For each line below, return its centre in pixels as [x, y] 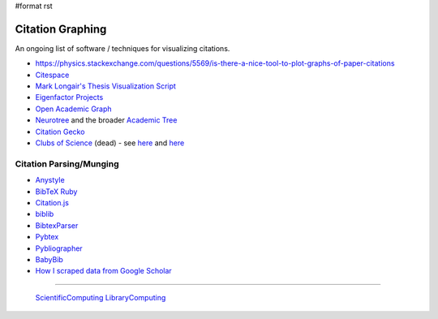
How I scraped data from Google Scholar [103, 271]
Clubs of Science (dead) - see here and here [110, 143]
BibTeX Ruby [56, 192]
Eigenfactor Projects [69, 97]
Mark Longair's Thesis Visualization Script [105, 86]
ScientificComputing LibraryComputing [101, 297]
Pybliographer [59, 248]
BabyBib [49, 259]
